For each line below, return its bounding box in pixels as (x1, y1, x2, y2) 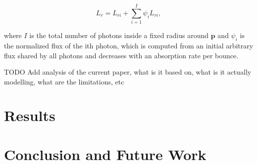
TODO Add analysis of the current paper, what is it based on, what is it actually (4, 67, 252, 77)
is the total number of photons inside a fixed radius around (29, 30, 209, 41)
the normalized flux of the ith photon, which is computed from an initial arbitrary (4, 40, 254, 50)
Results (4, 105, 55, 125)
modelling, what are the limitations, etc (4, 76, 124, 86)
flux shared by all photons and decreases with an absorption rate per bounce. (4, 50, 239, 60)
